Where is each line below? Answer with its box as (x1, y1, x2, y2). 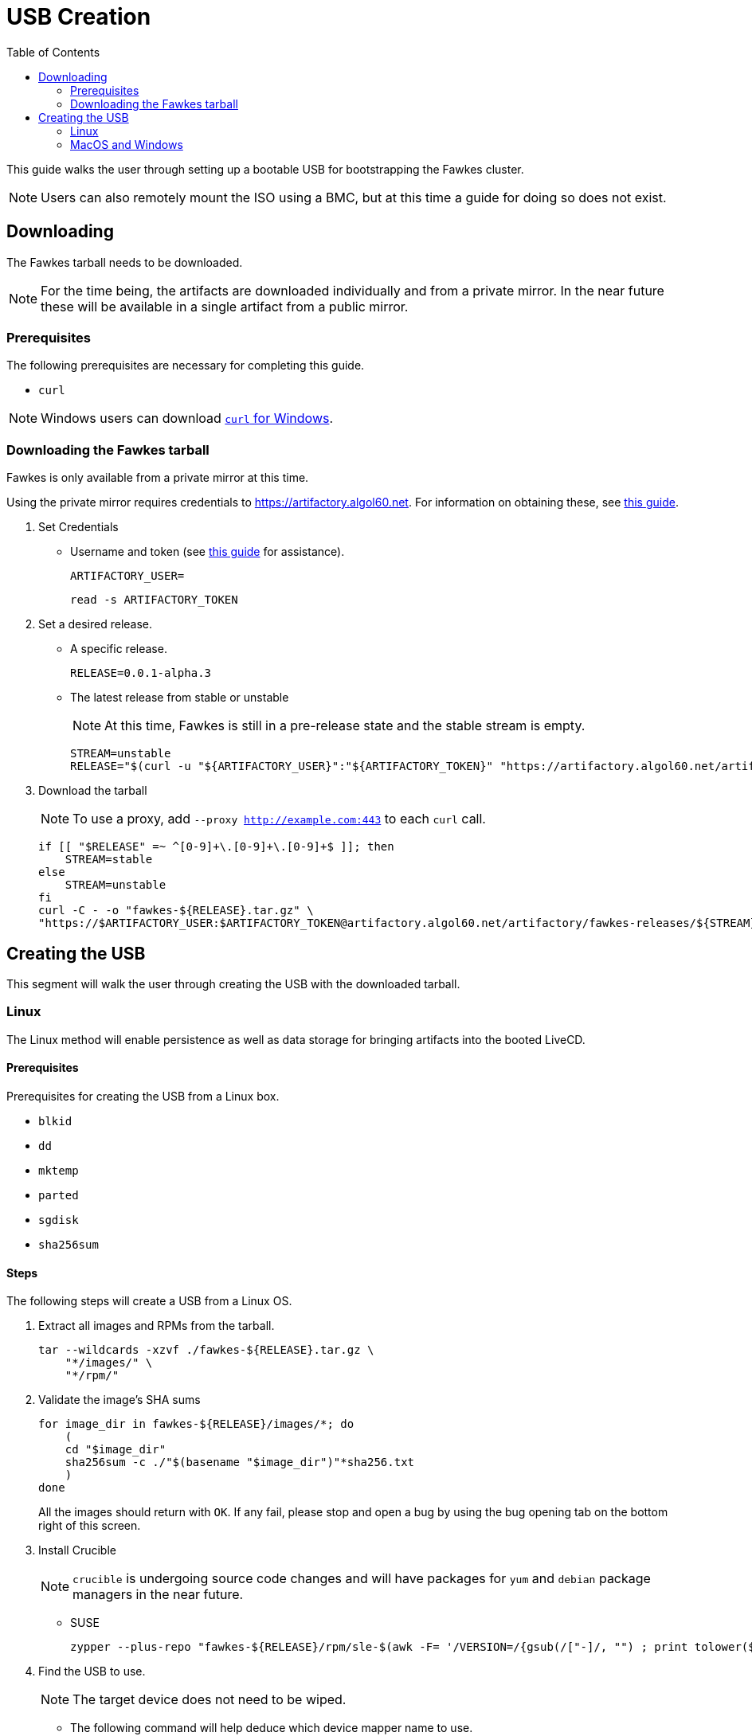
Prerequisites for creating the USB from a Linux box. (6, 1089, 280, 1103)
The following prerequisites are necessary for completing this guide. (6, 358, 365, 373)
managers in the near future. (72, 1586, 244, 1603)
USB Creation (6, 3, 151, 30)
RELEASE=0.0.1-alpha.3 (70, 667, 212, 680)
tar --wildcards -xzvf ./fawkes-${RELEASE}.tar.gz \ (38, 1343, 374, 1357)
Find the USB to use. (38, 1664, 146, 1679)
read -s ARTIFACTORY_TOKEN (70, 593, 238, 607)
